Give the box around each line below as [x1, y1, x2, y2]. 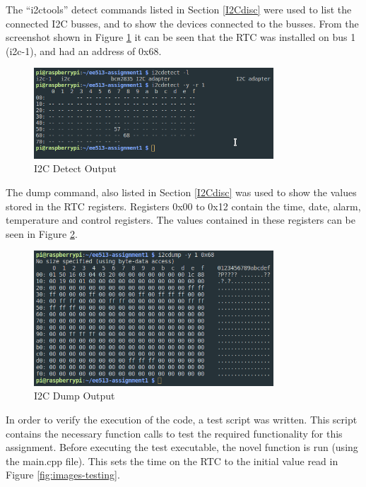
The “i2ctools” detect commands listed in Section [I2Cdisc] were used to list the [6, 2, 352, 16]
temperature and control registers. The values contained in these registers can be [6, 212, 355, 227]
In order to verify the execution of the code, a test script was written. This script [6, 411, 358, 426]
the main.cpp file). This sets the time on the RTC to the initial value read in [6, 453, 338, 468]
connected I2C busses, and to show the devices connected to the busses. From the [6, 16, 359, 30]
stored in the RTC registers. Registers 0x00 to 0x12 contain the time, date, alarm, [6, 198, 361, 213]
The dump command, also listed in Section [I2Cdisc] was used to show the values [6, 184, 357, 199]
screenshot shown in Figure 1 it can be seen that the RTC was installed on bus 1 [6, 30, 356, 44]
